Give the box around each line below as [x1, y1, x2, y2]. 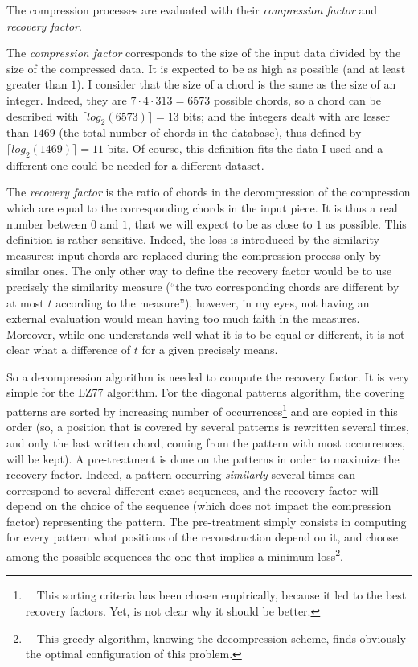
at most [6, 294, 44, 311]
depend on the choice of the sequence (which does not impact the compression [6, 497, 391, 514]
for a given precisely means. [141, 341, 278, 358]
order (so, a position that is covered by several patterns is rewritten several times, [6, 418, 409, 435]
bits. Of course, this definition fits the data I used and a [107, 139, 383, 156]
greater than [6, 76, 68, 93]
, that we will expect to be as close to [127, 215, 313, 232]
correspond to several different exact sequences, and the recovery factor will [6, 481, 379, 498]
